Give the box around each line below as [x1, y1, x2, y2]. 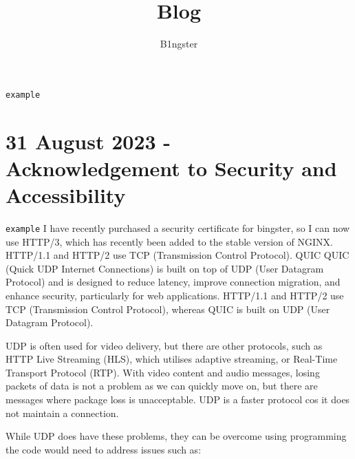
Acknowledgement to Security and [6, 153, 337, 182]
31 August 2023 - [6, 127, 171, 155]
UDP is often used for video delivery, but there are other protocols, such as [6, 338, 323, 352]
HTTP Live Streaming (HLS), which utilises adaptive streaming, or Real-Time [6, 352, 338, 366]
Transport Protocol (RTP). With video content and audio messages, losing [6, 365, 320, 379]
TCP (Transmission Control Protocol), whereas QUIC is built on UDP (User [6, 301, 330, 316]
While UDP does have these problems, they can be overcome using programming [6, 429, 347, 443]
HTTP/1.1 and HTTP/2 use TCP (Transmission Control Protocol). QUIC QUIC [6, 248, 349, 262]
